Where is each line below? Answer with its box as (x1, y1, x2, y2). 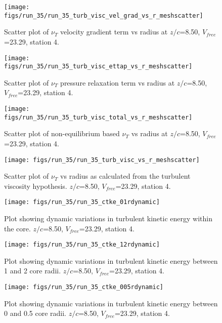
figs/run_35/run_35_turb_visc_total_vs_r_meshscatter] (4, 113, 193, 121)
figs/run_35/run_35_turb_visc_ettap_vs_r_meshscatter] (4, 63, 193, 70)
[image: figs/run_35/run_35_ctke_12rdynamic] (4, 241, 160, 249)
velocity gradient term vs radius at (60, 26, 168, 37)
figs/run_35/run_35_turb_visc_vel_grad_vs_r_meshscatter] (4, 12, 203, 19)
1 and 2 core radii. (4, 265, 61, 276)
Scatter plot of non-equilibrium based (4, 128, 120, 139)
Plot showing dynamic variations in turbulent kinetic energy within (4, 213, 212, 223)
